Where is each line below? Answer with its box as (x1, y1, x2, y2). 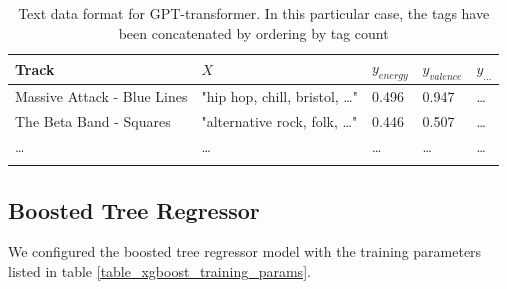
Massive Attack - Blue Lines (15, 86, 188, 107)
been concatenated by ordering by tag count (118, 22, 389, 43)
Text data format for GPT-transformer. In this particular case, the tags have (18, 3, 490, 23)
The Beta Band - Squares (15, 111, 171, 132)
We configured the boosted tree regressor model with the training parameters (8, 241, 482, 262)
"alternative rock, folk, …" (201, 111, 358, 132)
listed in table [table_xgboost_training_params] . (8, 261, 311, 282)
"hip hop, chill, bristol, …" (201, 86, 358, 107)
